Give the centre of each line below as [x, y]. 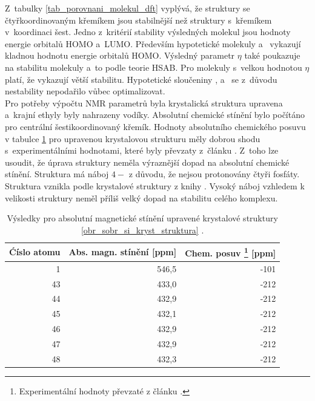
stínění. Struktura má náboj [57, 174]
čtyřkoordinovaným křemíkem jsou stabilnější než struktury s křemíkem [138, 20]
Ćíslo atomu [35, 252]
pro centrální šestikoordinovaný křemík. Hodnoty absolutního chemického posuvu [155, 126]
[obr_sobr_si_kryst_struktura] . [142, 230]
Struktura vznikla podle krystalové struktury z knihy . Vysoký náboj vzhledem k [155, 185]
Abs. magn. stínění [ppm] [123, 252]
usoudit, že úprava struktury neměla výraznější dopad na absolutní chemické [147, 162]
